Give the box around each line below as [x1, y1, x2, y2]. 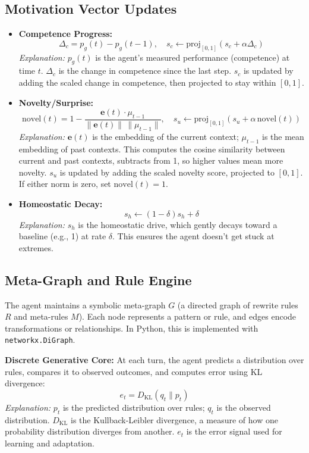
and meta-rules [14, 310, 68, 323]
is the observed [216, 401, 271, 413]
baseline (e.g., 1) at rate [18, 230, 106, 242]
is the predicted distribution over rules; [62, 401, 205, 413]
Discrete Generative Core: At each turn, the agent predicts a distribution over [5, 354, 304, 366]
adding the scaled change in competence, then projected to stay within [18, 76, 276, 89]
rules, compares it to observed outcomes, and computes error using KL [5, 365, 263, 377]
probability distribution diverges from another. [5, 425, 175, 438]
